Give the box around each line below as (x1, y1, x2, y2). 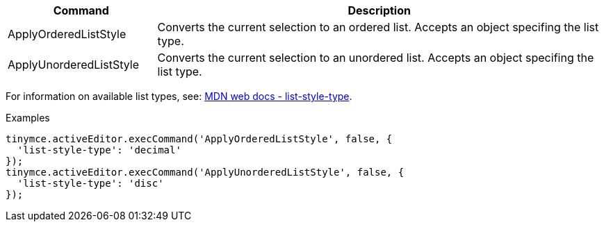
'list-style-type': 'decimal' (17, 144, 181, 155)
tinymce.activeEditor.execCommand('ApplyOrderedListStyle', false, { (6, 133, 393, 144)
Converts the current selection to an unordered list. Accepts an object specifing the (157, 51, 594, 65)
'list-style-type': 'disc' (17, 178, 164, 189)
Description (348, 3, 411, 17)
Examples (6, 112, 50, 124)
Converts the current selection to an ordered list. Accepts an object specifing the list (157, 20, 599, 34)
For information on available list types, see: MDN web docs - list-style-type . (6, 90, 352, 102)
